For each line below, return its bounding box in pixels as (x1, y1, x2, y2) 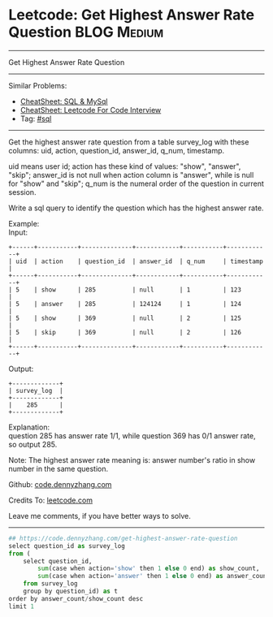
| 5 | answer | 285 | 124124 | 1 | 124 (8, 300, 242, 308)
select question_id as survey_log (8, 541, 126, 550)
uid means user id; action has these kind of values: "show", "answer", (8, 161, 241, 171)
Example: (8, 218, 40, 228)
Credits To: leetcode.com (8, 495, 93, 505)
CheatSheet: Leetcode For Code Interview (19, 105, 162, 114)
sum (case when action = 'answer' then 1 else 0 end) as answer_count (37, 572, 271, 580)
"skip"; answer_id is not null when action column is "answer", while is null (8, 170, 254, 179)
